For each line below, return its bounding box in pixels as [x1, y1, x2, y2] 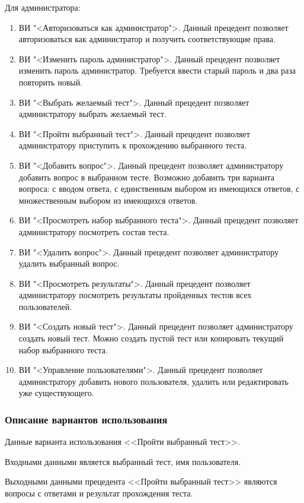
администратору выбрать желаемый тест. [18, 107, 167, 120]
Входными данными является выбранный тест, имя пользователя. [5, 455, 241, 467]
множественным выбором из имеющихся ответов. [18, 194, 198, 206]
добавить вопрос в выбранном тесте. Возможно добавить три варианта [18, 170, 274, 183]
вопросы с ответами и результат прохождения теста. [5, 487, 193, 499]
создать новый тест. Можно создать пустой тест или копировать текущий [18, 332, 284, 344]
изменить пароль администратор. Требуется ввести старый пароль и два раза [18, 64, 296, 77]
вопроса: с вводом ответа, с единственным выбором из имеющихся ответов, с [18, 182, 300, 195]
